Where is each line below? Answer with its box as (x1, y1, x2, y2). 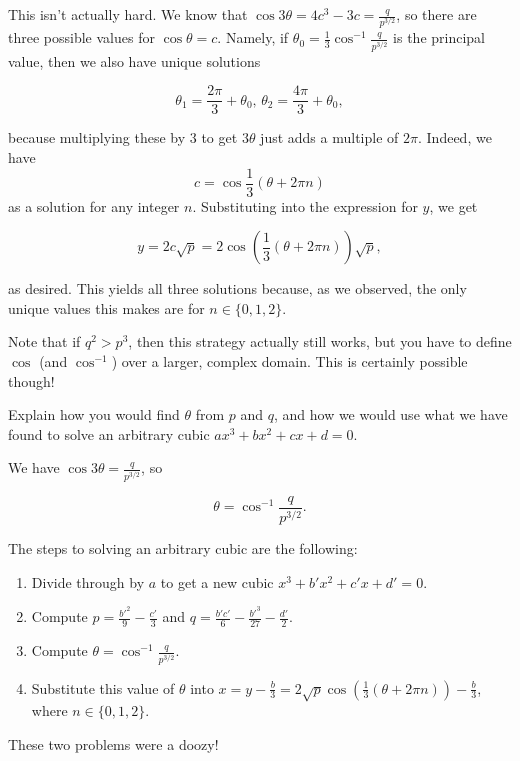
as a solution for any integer (8, 195, 180, 216)
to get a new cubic (160, 571, 274, 592)
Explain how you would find (8, 404, 180, 425)
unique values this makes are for (8, 297, 205, 318)
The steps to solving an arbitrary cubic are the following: (8, 538, 358, 559)
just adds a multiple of (260, 127, 399, 148)
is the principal (393, 27, 485, 48)
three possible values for (8, 27, 155, 48)
